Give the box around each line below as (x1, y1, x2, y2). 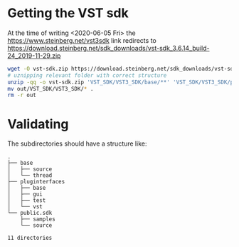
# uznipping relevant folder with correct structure (7, 71, 167, 79)
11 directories (7, 234, 53, 242)
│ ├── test (7, 197, 46, 204)
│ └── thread (7, 172, 53, 179)
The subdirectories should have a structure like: (7, 139, 147, 148)
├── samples (20, 216, 55, 223)
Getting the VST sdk (7, 5, 129, 21)
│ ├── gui (7, 191, 43, 198)
